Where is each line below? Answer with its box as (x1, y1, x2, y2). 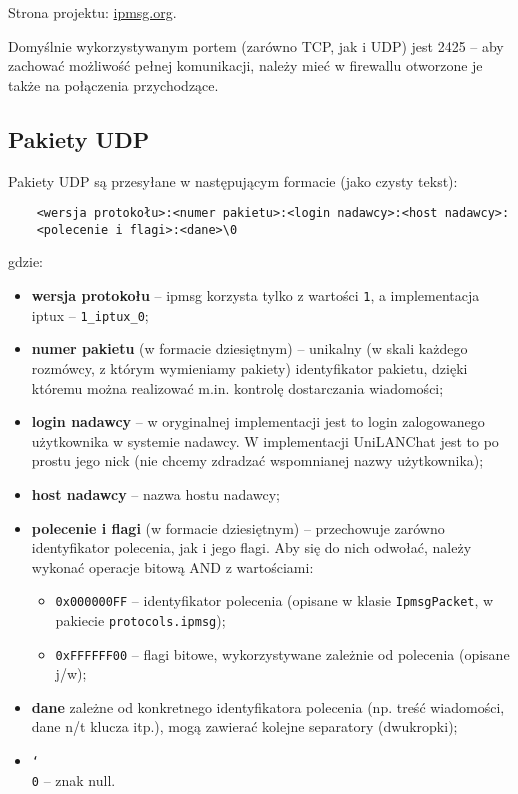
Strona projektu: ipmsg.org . (8, 2, 177, 22)
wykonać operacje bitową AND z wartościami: (31, 556, 314, 577)
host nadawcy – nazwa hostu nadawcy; (31, 483, 280, 504)
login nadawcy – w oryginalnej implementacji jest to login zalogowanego (31, 411, 485, 432)
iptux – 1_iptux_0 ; (31, 304, 149, 325)
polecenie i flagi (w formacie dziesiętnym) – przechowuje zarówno (31, 517, 445, 538)
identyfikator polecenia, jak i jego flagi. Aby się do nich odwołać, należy (31, 537, 472, 558)
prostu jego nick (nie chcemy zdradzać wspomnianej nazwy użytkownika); (31, 450, 484, 471)
